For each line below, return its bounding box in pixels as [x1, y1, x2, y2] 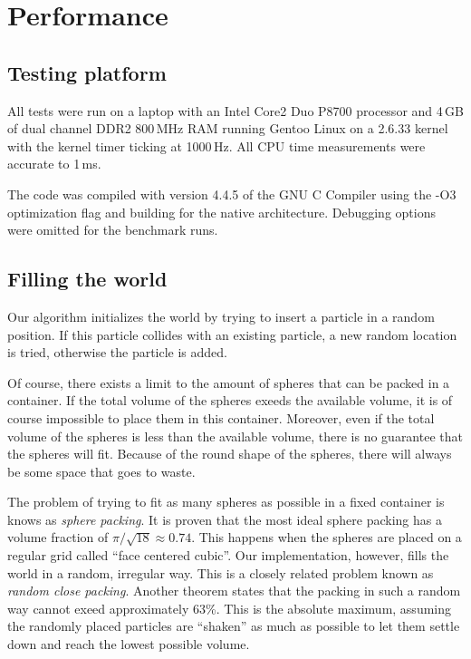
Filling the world [7, 265, 168, 293]
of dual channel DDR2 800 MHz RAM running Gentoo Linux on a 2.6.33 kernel [7, 119, 448, 138]
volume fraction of [7, 528, 109, 547]
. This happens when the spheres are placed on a [191, 528, 462, 547]
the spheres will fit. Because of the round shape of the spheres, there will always [7, 444, 452, 463]
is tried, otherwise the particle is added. [7, 343, 228, 362]
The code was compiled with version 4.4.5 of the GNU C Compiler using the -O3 [7, 184, 457, 203]
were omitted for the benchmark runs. [7, 220, 218, 239]
